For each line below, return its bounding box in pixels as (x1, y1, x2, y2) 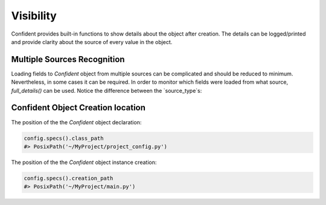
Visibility (11, 9, 57, 22)
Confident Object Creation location (11, 102, 146, 113)
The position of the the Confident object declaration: (11, 118, 142, 126)
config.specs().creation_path (24, 175, 113, 181)
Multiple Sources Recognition (11, 54, 125, 65)
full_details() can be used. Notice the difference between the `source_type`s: (11, 87, 202, 94)
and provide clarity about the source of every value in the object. (11, 38, 173, 45)
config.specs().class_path (24, 134, 104, 142)
